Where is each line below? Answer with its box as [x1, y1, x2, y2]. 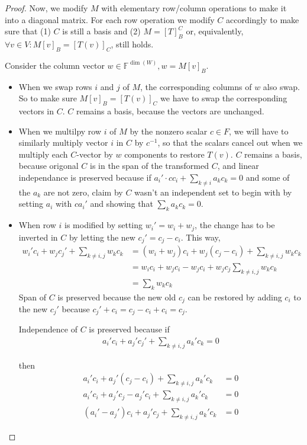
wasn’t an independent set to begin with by [134, 185, 292, 198]
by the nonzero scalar [130, 124, 208, 137]
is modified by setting [64, 219, 143, 231]
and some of [245, 171, 290, 183]
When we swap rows [18, 80, 92, 92]
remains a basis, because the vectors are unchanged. [76, 104, 264, 117]
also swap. [263, 80, 300, 92]
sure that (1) [5, 25, 51, 37]
